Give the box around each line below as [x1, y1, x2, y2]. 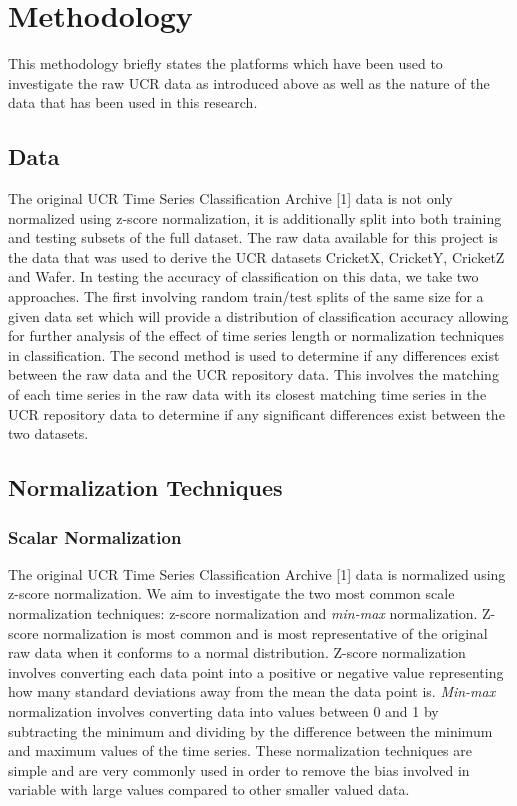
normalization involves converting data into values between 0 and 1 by [8, 700, 439, 721]
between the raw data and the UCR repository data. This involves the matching [8, 364, 499, 385]
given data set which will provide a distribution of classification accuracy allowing [8, 305, 509, 326]
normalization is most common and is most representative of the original [43, 622, 488, 643]
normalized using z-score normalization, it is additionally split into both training [8, 207, 502, 228]
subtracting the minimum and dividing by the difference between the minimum [8, 720, 493, 741]
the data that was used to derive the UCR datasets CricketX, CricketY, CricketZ [8, 246, 505, 267]
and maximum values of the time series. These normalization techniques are [8, 740, 473, 761]
